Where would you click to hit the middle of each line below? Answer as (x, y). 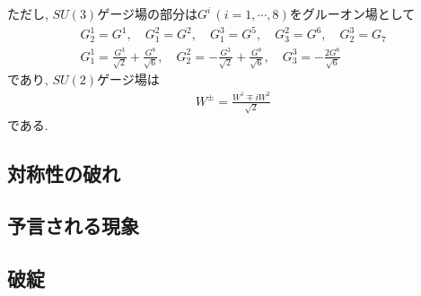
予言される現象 (73, 226)
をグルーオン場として (352, 13)
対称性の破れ (64, 173)
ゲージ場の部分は (147, 13)
